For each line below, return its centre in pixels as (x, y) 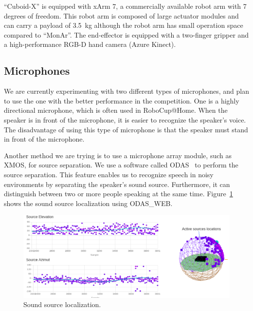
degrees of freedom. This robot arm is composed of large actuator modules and (121, 15)
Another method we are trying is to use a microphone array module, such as (118, 155)
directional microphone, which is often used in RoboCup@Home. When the (116, 110)
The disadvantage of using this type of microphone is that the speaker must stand (126, 129)
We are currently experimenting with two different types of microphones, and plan (127, 91)
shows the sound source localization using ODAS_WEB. (88, 203)
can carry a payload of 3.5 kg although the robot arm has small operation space (124, 25)
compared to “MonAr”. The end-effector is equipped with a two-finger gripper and (126, 34)
